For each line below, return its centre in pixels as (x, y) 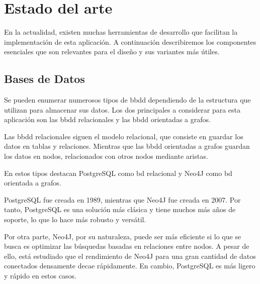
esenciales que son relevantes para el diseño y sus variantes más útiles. (112, 52)
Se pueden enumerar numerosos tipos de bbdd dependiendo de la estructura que (127, 100)
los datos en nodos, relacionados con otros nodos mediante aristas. (106, 156)
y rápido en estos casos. (40, 276)
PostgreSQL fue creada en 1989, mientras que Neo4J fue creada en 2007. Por (122, 199)
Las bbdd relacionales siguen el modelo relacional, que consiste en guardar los (124, 136)
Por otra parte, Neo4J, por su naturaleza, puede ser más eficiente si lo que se (123, 236)
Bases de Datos (45, 79)
